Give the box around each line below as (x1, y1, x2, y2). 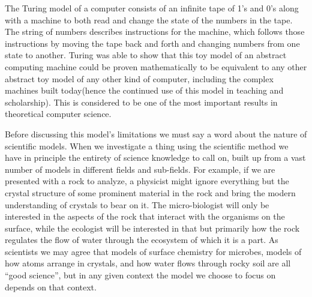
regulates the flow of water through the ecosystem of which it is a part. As (5, 233, 278, 246)
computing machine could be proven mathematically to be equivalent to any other (5, 60, 307, 73)
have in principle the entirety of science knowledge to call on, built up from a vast (5, 151, 306, 164)
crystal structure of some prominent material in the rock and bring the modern (5, 186, 296, 199)
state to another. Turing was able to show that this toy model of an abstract (5, 49, 287, 61)
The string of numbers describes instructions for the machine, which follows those (5, 25, 305, 38)
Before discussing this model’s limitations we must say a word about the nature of (5, 127, 307, 140)
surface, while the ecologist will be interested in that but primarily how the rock (5, 221, 300, 234)
